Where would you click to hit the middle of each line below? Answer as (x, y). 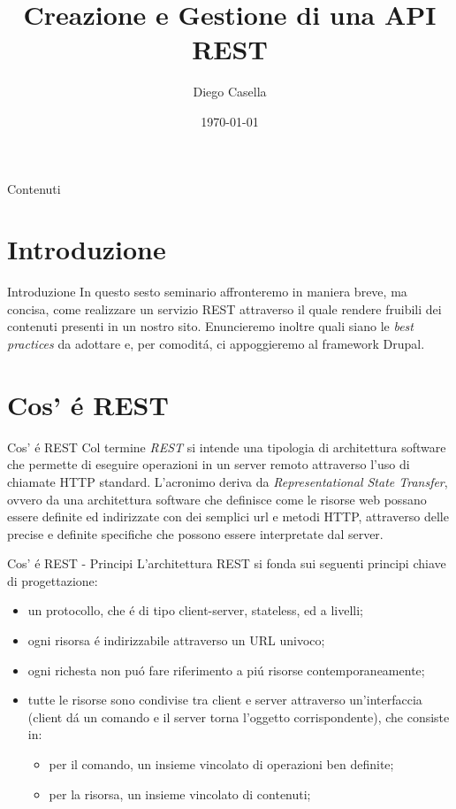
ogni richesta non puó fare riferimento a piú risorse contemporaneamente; (226, 670)
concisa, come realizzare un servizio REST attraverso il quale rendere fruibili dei (224, 308)
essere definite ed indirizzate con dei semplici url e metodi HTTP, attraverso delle (228, 516)
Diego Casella (230, 92)
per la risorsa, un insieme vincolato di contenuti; (180, 794)
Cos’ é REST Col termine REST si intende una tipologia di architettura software (227, 447)
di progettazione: (53, 580)
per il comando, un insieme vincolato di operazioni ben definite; (221, 764)
